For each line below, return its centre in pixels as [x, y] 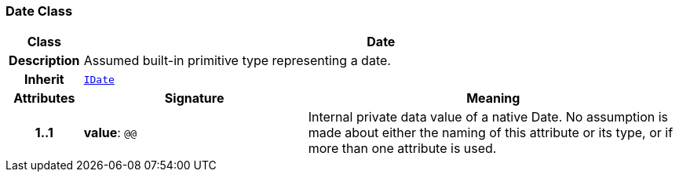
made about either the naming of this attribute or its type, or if [491, 133]
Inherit [44, 80]
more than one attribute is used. [402, 149]
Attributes [44, 98]
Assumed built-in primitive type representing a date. [237, 61]
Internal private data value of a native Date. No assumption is [488, 117]
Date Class [39, 11]
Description [44, 61]
